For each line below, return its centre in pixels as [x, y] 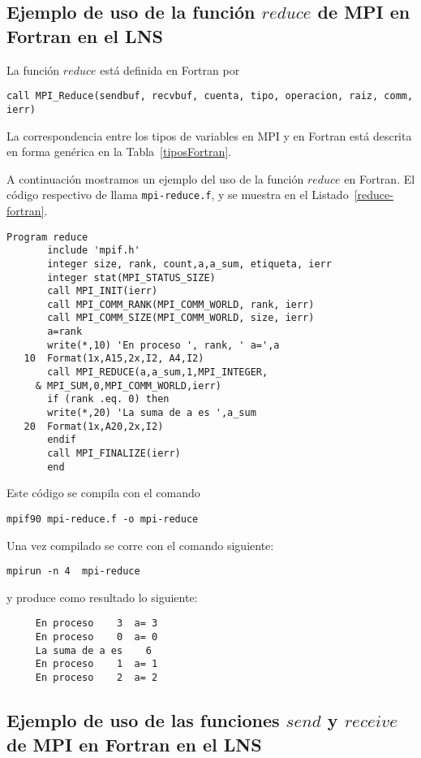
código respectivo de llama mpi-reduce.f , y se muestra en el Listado [178, 195]
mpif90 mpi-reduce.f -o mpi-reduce [103, 519]
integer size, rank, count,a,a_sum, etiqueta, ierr [189, 264]
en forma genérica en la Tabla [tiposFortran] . [119, 152]
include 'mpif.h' [94, 251]
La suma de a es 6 [93, 650]
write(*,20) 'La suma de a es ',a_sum [152, 413]
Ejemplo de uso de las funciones [143, 720]
